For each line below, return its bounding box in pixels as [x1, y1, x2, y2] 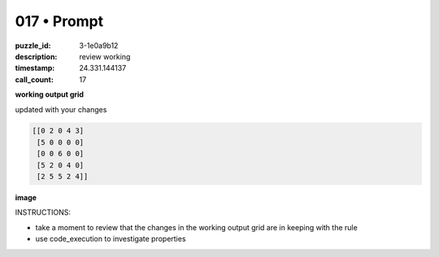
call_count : [15, 74, 54, 85]
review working [79, 51, 131, 61]
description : [15, 51, 58, 61]
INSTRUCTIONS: [15, 207, 71, 217]
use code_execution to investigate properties [35, 234, 186, 244]
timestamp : [15, 63, 55, 73]
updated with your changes [15, 104, 107, 114]
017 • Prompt [15, 12, 104, 30]
